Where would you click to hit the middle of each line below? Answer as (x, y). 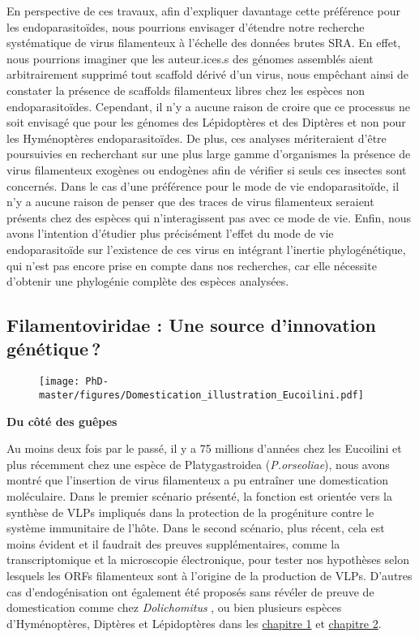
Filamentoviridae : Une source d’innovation (191, 325)
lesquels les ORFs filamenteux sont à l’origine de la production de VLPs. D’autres (209, 575)
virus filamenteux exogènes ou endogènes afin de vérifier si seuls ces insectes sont (207, 169)
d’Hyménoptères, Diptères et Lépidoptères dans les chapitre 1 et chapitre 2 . (194, 623)
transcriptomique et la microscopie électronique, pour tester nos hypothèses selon (208, 560)
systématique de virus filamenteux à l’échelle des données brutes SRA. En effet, (204, 43)
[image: (60, 382)
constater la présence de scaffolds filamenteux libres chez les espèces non (186, 90)
